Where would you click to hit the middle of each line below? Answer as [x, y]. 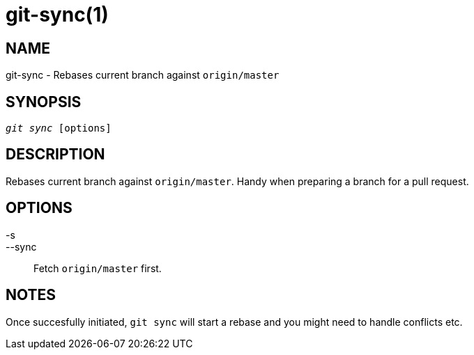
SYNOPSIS [44, 102]
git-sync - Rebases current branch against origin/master [143, 75]
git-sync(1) [57, 15]
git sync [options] [59, 128]
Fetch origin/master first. [98, 268]
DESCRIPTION [55, 155]
